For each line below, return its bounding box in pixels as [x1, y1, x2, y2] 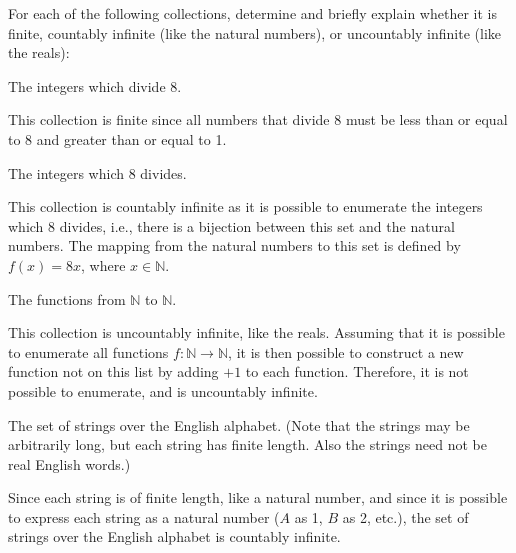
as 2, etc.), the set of [342, 506, 469, 527]
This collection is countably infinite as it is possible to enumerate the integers [8, 196, 483, 217]
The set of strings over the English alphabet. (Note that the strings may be [8, 414, 470, 435]
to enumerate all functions [8, 341, 169, 362]
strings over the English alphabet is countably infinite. [8, 526, 341, 547]
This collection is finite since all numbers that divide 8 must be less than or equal [8, 109, 508, 130]
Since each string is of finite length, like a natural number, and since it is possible [8, 487, 508, 508]
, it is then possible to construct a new [228, 341, 464, 362]
